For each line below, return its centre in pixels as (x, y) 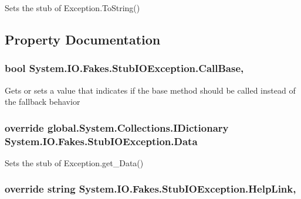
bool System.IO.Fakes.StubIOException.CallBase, (124, 68)
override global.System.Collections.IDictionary (117, 127)
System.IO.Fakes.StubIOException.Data (101, 141)
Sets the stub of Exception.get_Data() (74, 162)
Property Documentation (83, 39)
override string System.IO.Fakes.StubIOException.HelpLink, (150, 189)
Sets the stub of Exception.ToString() (72, 8)
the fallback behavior (43, 102)
